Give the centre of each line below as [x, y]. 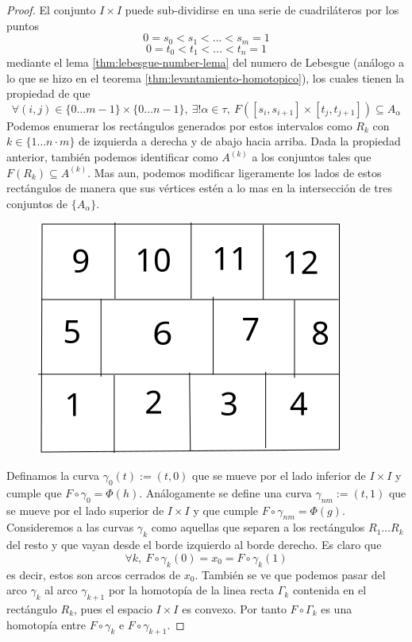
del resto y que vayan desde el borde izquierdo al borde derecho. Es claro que [194, 545]
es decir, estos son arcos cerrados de [94, 574]
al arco [61, 590]
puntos [23, 25]
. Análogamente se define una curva [225, 492]
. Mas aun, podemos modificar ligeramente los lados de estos [235, 172]
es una [337, 609]
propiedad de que [48, 93]
